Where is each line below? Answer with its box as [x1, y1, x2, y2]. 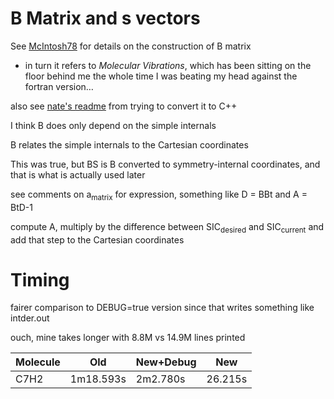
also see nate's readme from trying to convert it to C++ [10, 100, 238, 112]
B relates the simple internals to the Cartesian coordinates [10, 138, 249, 151]
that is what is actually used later [10, 168, 146, 181]
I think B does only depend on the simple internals [10, 119, 217, 131]
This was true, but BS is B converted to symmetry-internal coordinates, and [10, 158, 321, 170]
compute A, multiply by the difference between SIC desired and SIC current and [10, 220, 325, 235]
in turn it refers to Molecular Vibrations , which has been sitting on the [24, 59, 312, 71]
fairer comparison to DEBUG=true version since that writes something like [10, 302, 315, 314]
